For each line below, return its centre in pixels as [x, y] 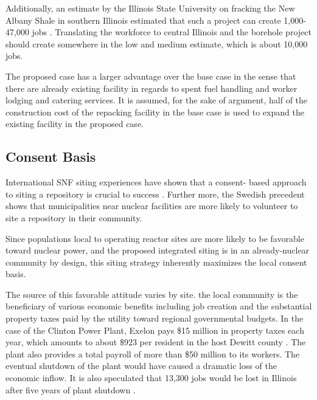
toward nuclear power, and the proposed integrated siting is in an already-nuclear [158, 250]
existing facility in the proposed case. [75, 124]
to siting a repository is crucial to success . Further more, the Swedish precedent [155, 194]
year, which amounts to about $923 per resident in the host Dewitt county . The [156, 342]
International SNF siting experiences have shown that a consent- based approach [156, 182]
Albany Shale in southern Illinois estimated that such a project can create [143, 20]
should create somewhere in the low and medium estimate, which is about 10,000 [157, 43]
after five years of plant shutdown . [71, 389]
